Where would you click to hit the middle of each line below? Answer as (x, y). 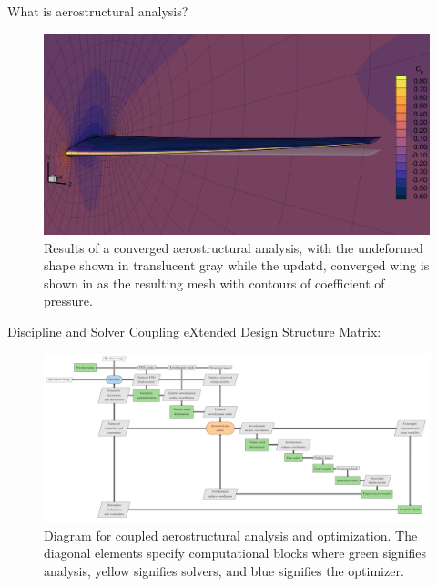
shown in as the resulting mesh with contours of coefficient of (214, 283)
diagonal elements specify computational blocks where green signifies (235, 553)
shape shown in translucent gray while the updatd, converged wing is (237, 265)
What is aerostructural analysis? (98, 11)
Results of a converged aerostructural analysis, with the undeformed (234, 247)
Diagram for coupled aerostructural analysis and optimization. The (231, 535)
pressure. (68, 301)
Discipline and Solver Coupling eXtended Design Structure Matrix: (194, 332)
